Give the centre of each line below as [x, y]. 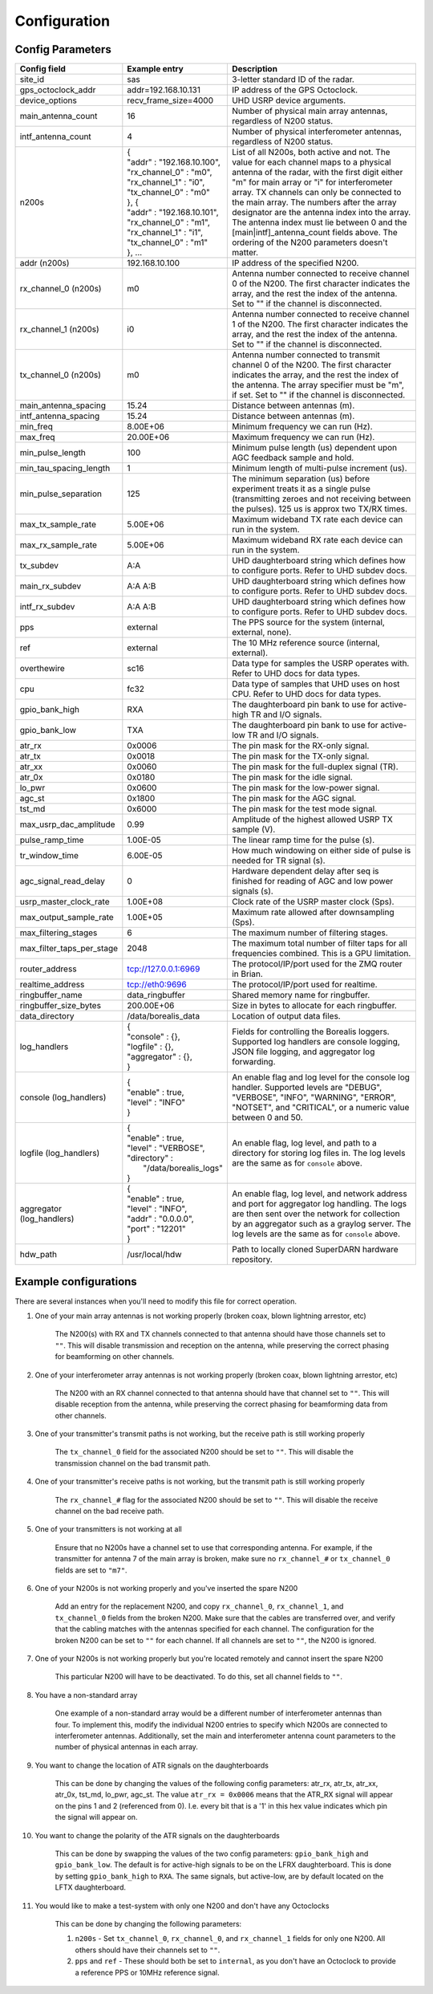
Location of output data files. [286, 1016]
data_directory [47, 1016]
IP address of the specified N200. [295, 263]
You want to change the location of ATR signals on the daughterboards [152, 1765]
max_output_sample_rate [67, 918]
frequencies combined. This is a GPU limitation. [321, 954]
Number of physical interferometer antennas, [317, 132]
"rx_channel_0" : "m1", [168, 222]
